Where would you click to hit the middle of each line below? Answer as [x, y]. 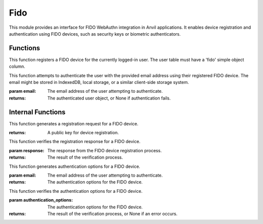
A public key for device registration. [83, 133]
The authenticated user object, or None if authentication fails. [109, 98]
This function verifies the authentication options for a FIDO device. [76, 191]
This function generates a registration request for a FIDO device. [74, 123]
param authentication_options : [41, 200]
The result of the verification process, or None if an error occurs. [113, 214]
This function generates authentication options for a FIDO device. [75, 166]
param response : [27, 150]
